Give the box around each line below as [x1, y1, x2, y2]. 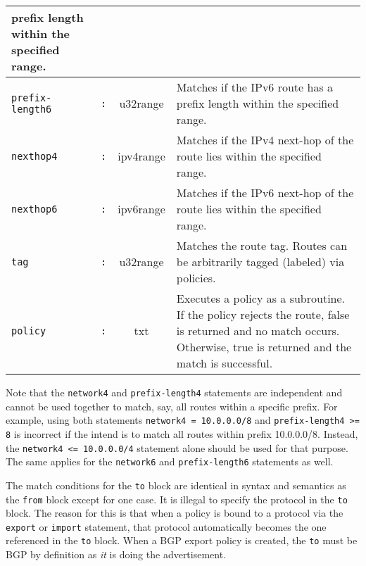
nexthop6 [11, 203, 58, 215]
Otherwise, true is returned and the [176, 339, 352, 355]
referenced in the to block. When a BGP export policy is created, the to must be [6, 533, 358, 548]
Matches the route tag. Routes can [176, 237, 348, 253]
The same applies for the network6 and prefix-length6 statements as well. [6, 454, 334, 469]
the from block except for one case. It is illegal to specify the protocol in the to [6, 491, 348, 506]
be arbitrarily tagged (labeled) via [176, 253, 345, 270]
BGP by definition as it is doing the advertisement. [6, 547, 227, 562]
